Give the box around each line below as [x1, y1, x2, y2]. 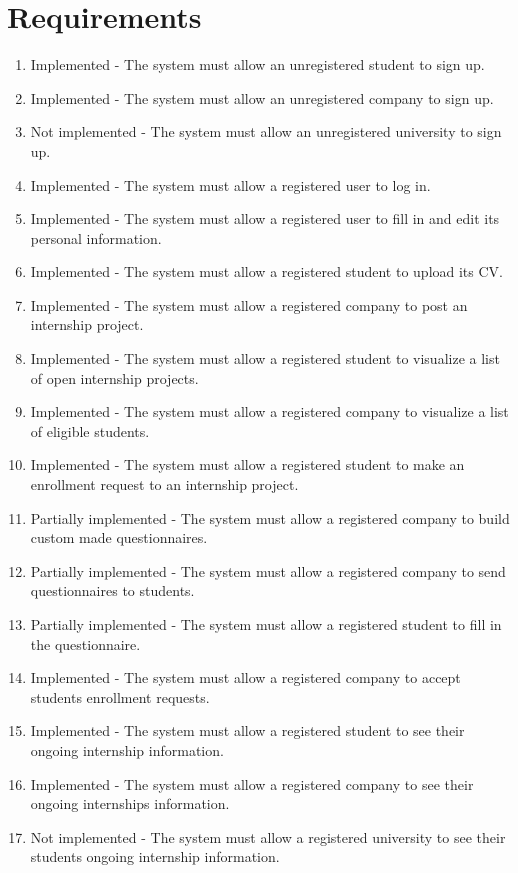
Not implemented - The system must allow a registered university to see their [30, 826, 506, 847]
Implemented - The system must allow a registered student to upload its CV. [30, 261, 503, 282]
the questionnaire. [30, 633, 141, 654]
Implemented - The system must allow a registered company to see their [30, 773, 474, 794]
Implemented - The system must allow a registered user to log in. [30, 174, 431, 195]
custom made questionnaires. [30, 527, 208, 548]
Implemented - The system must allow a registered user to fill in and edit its [30, 208, 500, 229]
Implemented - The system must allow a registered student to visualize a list [30, 348, 500, 369]
